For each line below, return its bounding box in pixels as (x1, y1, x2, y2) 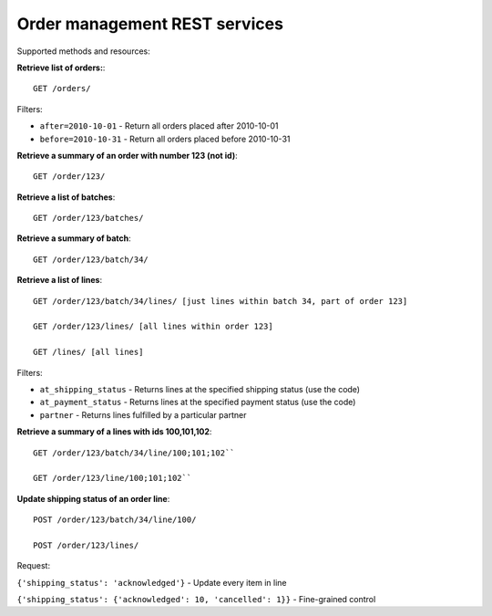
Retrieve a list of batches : (16, 192, 116, 203)
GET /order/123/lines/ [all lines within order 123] (33, 321, 273, 332)
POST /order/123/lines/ (33, 539, 139, 550)
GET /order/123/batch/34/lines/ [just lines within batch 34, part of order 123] (33, 296, 408, 306)
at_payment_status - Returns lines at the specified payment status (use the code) (39, 397, 356, 408)
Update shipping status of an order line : (16, 493, 170, 504)
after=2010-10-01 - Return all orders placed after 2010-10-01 (39, 120, 279, 131)
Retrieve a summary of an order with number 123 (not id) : (16, 150, 238, 161)
